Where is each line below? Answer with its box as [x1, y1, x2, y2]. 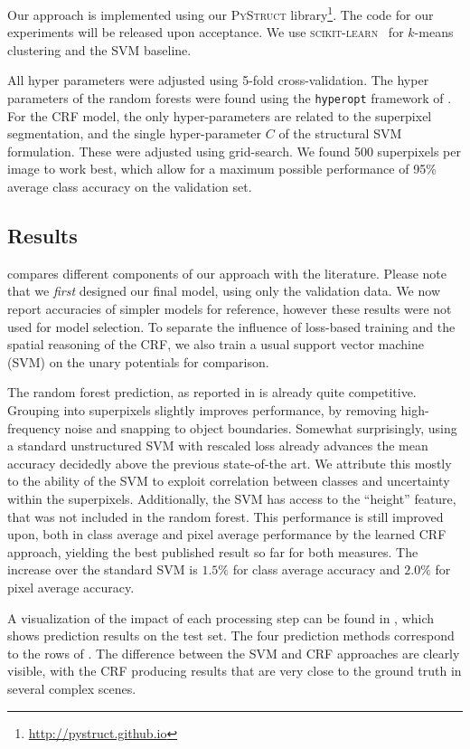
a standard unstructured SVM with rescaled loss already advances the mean [7, 436, 428, 455]
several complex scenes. [7, 678, 136, 697]
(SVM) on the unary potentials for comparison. [7, 352, 269, 371]
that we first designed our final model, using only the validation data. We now [7, 281, 440, 300]
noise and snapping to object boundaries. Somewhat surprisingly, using [64, 418, 457, 437]
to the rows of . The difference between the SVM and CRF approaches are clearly [7, 643, 460, 662]
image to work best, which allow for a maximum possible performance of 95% [7, 159, 437, 178]
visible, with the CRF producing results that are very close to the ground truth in [7, 661, 462, 680]
